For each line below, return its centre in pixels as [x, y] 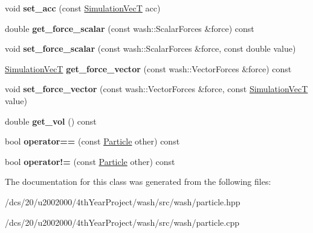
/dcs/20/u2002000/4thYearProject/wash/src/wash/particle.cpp [122, 222]
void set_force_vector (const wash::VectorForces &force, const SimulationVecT [156, 89]
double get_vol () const [51, 121]
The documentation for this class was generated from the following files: [138, 182]
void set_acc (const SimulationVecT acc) [83, 8]
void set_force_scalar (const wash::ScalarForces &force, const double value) [150, 48]
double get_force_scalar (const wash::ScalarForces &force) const [130, 28]
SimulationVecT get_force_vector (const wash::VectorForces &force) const [148, 68]
